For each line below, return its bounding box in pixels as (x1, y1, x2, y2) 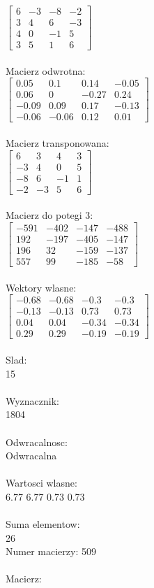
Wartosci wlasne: (6, 475, 77, 490)
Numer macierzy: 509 (6, 544, 96, 559)
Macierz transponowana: (6, 136, 109, 150)
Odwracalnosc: (6, 434, 68, 449)
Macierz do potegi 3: (6, 208, 93, 222)
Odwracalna (6, 448, 57, 463)
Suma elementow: (6, 517, 80, 531)
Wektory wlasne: (6, 280, 77, 294)
